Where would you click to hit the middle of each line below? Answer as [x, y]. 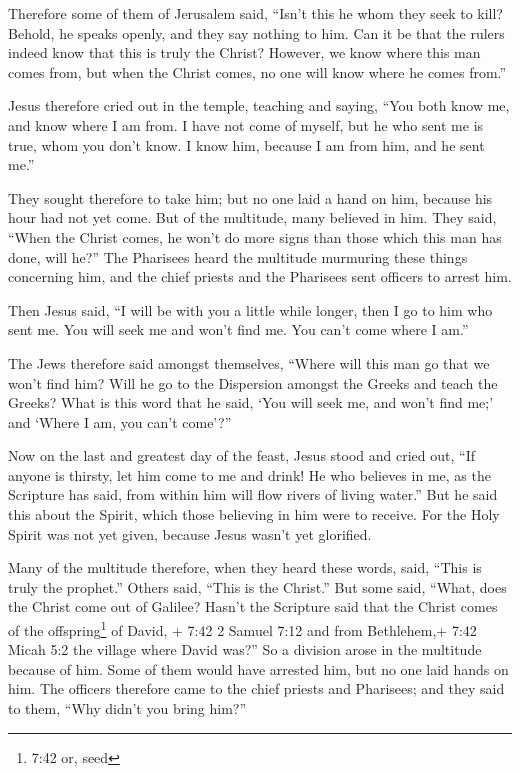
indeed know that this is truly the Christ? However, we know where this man [244, 52]
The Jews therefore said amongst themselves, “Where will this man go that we [249, 362]
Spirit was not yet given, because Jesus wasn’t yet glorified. [190, 533]
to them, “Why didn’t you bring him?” [127, 708]
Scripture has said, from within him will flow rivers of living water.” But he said [253, 494]
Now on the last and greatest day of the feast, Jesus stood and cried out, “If [241, 455]
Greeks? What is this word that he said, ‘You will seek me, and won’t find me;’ [251, 402]
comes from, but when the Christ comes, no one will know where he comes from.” [257, 71]
